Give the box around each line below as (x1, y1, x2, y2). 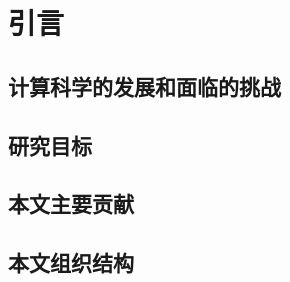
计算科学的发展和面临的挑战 (8, 70, 281, 101)
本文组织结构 (8, 247, 134, 278)
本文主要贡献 (8, 188, 134, 219)
